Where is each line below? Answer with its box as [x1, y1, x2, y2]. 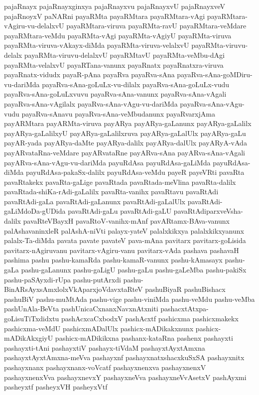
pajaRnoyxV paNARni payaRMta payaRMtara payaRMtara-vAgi [4, 10, 205, 21]
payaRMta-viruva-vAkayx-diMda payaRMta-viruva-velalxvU [4, 40, 189, 50]
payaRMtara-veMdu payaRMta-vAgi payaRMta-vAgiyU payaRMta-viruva [4, 30, 232, 40]
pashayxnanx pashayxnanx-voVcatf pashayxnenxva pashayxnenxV [4, 362, 206, 372]
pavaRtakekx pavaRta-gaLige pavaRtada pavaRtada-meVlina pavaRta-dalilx [4, 176, 236, 187]
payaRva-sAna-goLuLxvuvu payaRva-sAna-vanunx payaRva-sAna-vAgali [4, 89, 227, 99]
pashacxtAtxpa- [160, 303, 209, 314]
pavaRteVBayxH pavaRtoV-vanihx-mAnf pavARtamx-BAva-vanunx [23, 216, 230, 226]
